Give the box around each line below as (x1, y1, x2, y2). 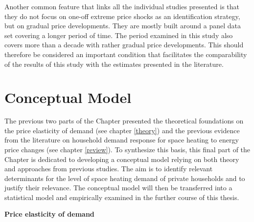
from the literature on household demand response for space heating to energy (4, 135, 239, 145)
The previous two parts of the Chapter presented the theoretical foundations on (4, 116, 244, 126)
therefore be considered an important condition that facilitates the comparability (4, 49, 247, 59)
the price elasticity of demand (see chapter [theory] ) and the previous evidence (4, 125, 240, 135)
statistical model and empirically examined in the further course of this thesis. (4, 192, 239, 202)
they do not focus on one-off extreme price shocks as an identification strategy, (4, 11, 240, 21)
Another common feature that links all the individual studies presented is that (4, 1, 240, 11)
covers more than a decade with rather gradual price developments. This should (4, 40, 244, 50)
